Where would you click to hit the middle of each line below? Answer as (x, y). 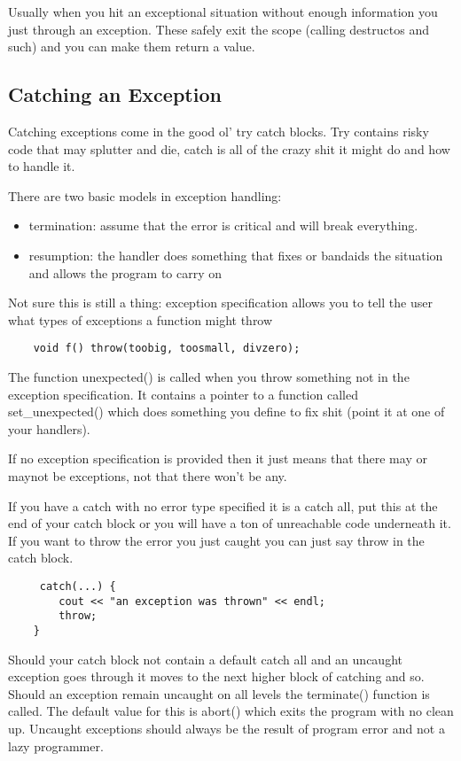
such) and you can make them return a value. (132, 47)
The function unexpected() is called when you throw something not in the (209, 376)
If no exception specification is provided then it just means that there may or (218, 458)
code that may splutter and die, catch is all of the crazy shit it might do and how (229, 148)
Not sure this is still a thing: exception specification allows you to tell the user (220, 303)
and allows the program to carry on (125, 272)
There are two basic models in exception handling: (145, 195)
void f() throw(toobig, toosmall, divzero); (167, 349)
